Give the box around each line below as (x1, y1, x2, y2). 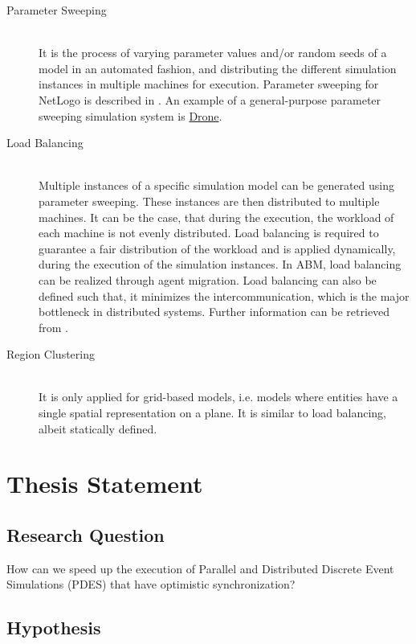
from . (39, 318, 69, 335)
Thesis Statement (6, 467, 203, 500)
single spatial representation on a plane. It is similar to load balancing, (39, 404, 386, 421)
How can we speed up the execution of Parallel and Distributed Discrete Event (6, 560, 394, 576)
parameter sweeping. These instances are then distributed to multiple (39, 192, 380, 209)
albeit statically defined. (39, 420, 157, 437)
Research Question (6, 523, 165, 548)
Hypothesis (6, 615, 101, 640)
